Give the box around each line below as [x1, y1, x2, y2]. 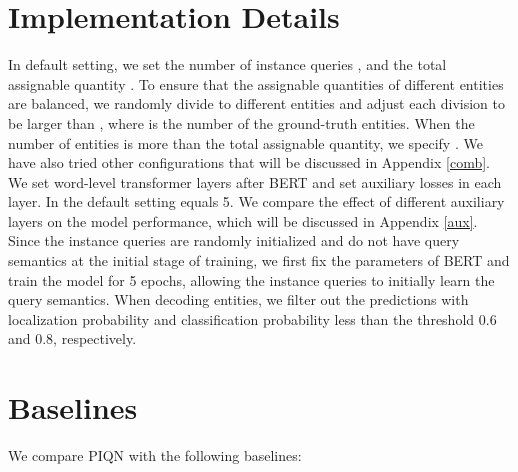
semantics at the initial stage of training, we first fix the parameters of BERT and [8, 250, 510, 271]
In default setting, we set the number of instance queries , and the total [8, 54, 447, 75]
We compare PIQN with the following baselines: [8, 445, 302, 466]
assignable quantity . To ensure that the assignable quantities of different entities [8, 73, 504, 94]
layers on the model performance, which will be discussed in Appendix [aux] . [8, 210, 478, 231]
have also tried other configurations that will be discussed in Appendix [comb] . [8, 152, 490, 173]
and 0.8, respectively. [8, 328, 137, 349]
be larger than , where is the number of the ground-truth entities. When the [8, 112, 475, 133]
